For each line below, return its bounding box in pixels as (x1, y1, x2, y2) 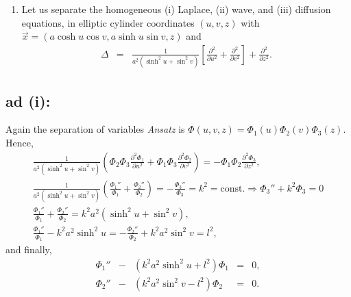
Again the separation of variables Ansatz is (5, 122, 185, 136)
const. (220, 183, 245, 194)
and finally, (5, 242, 52, 257)
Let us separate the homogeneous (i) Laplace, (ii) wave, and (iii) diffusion (21, 2, 331, 16)
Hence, (5, 135, 34, 149)
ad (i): (5, 90, 51, 111)
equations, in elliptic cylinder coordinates (21, 15, 195, 29)
